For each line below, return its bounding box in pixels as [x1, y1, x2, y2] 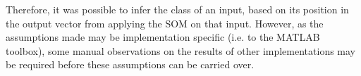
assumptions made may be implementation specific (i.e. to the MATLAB [6, 30, 320, 44]
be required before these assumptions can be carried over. [6, 57, 255, 72]
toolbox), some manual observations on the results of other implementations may [6, 43, 356, 58]
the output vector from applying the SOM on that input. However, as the [6, 15, 324, 30]
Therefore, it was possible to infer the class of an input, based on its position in [6, 2, 349, 16]
